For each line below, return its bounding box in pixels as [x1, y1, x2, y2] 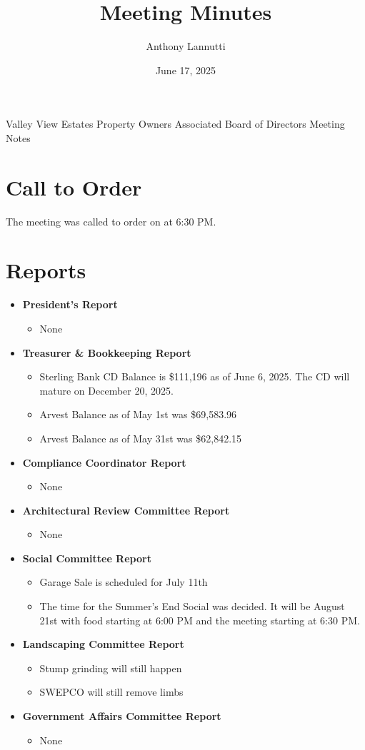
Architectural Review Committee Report [22, 502, 230, 517]
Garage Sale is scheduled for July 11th [39, 574, 208, 589]
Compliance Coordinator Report [22, 455, 186, 470]
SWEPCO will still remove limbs [39, 684, 184, 699]
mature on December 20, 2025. [39, 382, 174, 397]
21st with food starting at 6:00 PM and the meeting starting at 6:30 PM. [39, 612, 360, 627]
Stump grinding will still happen [39, 660, 182, 675]
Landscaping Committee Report [22, 637, 184, 652]
